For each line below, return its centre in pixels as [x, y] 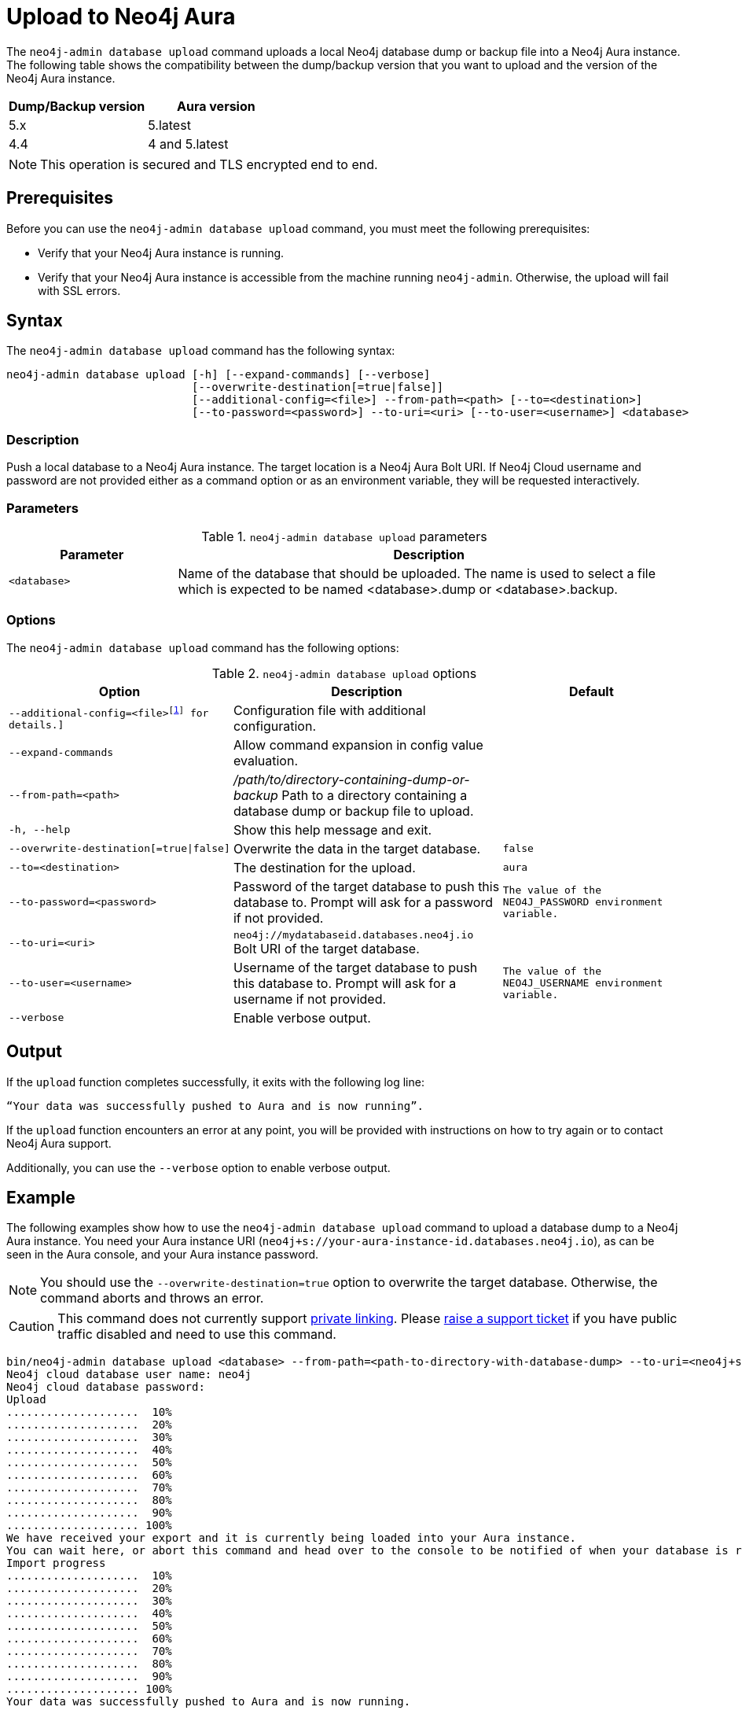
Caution [32, 1327]
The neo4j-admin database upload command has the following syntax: [201, 351]
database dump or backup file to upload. [353, 811]
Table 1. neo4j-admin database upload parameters [344, 536]
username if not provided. [310, 999]
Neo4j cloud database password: [106, 1387]
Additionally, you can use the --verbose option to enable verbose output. [198, 1167]
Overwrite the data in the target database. [357, 848]
